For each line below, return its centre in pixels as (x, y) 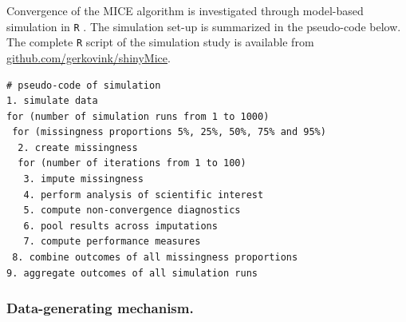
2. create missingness (78, 147)
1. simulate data (52, 101)
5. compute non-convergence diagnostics (132, 211)
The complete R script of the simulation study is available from (160, 42)
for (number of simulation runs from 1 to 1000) (138, 116)
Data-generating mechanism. (100, 308)
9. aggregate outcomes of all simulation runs (132, 273)
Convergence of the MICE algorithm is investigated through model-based (185, 10)
